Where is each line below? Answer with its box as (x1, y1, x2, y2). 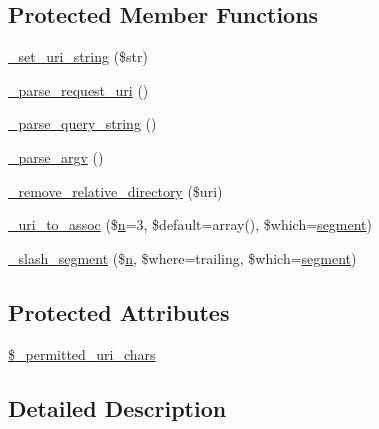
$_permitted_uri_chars (8, 343, 156, 364)
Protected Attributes (8, 296, 230, 327)
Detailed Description (8, 392, 227, 423)
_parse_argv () (8, 146, 104, 167)
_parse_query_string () (8, 113, 157, 134)
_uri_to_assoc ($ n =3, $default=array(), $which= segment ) (8, 214, 373, 235)
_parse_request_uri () (8, 79, 149, 100)
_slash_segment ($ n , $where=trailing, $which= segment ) (8, 247, 357, 268)
